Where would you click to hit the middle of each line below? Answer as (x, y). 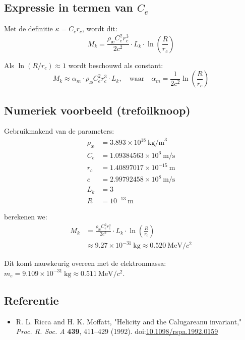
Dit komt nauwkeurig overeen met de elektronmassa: (85, 263)
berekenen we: (26, 217)
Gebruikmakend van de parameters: (59, 131)
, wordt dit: (100, 29)
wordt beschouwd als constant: (116, 65)
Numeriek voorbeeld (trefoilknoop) (97, 110)
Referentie (32, 300)
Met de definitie (28, 29)
